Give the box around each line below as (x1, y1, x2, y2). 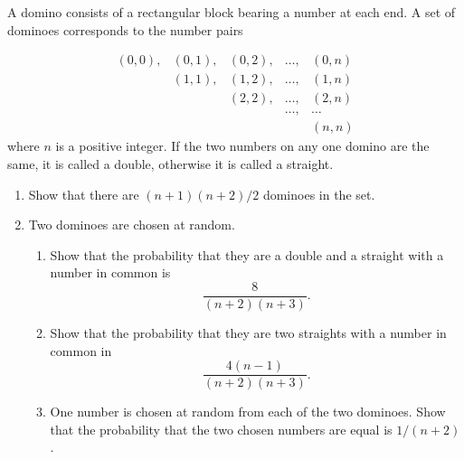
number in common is (50, 263, 171, 282)
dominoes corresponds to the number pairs (7, 20, 243, 39)
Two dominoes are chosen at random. (28, 215, 235, 234)
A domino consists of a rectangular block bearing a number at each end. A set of (7, 3, 456, 21)
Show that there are (28, 184, 139, 203)
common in (50, 341, 112, 360)
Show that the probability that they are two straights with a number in (50, 323, 447, 342)
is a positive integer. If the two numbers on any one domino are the (55, 136, 430, 155)
